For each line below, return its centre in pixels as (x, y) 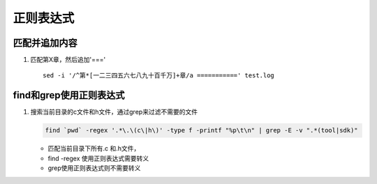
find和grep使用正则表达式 (69, 95)
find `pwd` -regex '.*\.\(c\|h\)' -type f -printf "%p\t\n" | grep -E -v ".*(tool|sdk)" (202, 130)
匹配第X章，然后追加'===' (68, 60)
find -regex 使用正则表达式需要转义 (98, 158)
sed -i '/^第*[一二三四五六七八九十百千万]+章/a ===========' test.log (159, 76)
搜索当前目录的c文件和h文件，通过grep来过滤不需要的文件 (114, 112)
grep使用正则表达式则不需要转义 (94, 168)
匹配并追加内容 (45, 43)
